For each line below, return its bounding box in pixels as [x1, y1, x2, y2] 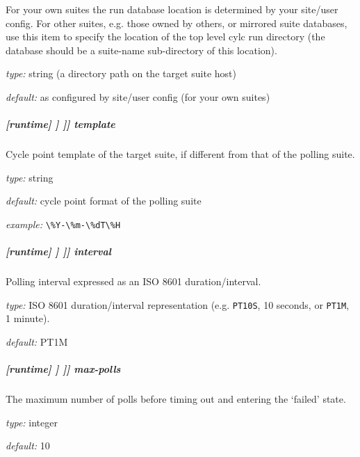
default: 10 [6, 438, 50, 453]
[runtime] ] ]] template [6, 117, 115, 131]
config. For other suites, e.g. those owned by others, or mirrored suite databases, [6, 15, 347, 30]
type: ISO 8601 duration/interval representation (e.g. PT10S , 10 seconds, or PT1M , [6, 297, 350, 312]
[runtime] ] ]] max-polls [6, 362, 121, 376]
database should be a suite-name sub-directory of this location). [6, 42, 277, 57]
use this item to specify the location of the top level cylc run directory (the [6, 29, 325, 44]
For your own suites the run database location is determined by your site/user [6, 2, 338, 16]
